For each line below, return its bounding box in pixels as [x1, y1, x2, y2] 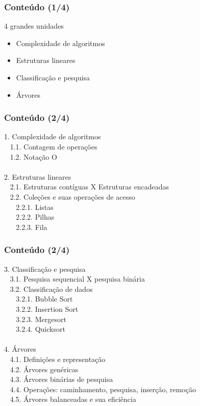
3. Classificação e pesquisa [4, 263, 86, 274]
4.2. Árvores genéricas [10, 364, 79, 374]
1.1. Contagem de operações [10, 141, 97, 152]
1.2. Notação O [10, 151, 57, 162]
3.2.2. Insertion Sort [16, 303, 79, 314]
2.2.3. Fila [16, 221, 47, 232]
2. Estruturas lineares [4, 171, 71, 182]
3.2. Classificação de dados [10, 283, 93, 294]
